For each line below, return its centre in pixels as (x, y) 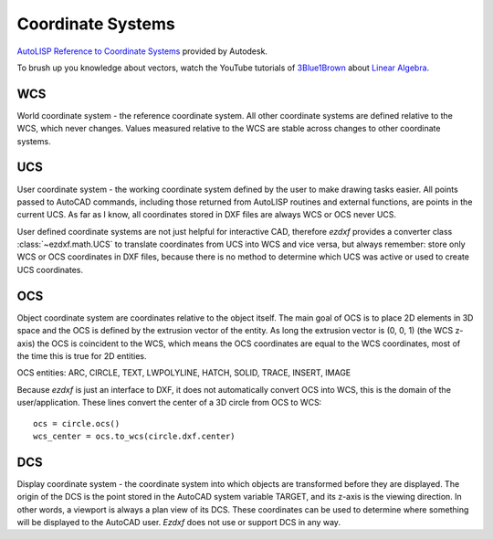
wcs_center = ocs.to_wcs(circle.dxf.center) (135, 436)
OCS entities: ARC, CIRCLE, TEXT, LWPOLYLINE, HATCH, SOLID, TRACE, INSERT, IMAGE (184, 373)
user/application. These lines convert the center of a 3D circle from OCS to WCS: (169, 403)
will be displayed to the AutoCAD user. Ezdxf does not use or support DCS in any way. (179, 522)
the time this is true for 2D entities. (82, 355)
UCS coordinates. (50, 269)
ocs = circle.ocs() (77, 423)
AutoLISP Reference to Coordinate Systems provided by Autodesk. (142, 51)
